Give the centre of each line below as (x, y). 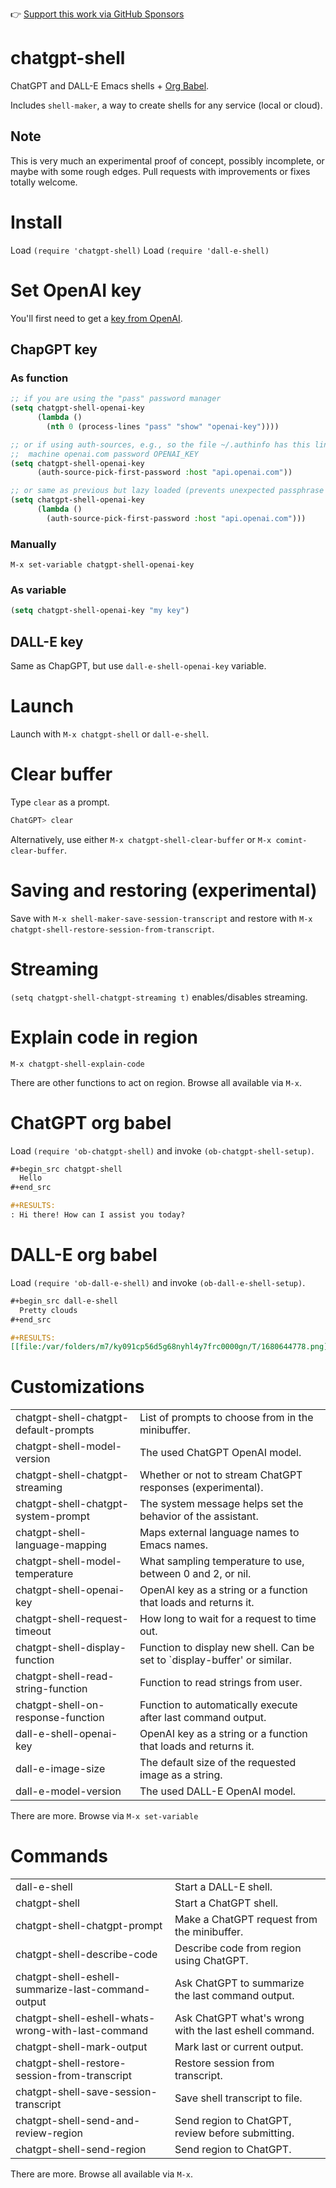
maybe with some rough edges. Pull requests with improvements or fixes (160, 171)
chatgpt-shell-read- (65, 1676)
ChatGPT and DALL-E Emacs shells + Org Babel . (110, 85)
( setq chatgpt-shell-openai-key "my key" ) (100, 611)
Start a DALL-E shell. (223, 1887)
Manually (33, 544)
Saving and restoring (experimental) (164, 890)
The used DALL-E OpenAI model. (218, 1791)
